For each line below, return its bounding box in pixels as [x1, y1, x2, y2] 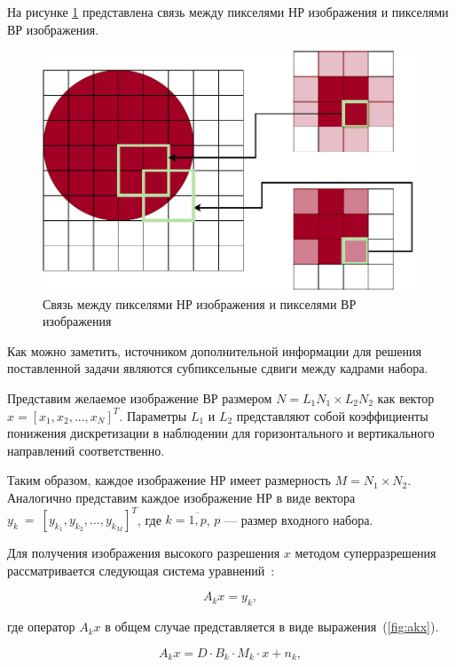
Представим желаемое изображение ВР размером [7, 389, 272, 408]
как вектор [377, 389, 435, 408]
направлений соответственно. [7, 441, 165, 459]
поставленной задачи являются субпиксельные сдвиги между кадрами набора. [7, 359, 428, 377]
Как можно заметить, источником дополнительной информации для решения [7, 341, 421, 360]
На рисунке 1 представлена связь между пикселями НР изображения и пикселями [7, 3, 449, 20]
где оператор [7, 617, 75, 636]
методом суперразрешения [295, 544, 436, 562]
